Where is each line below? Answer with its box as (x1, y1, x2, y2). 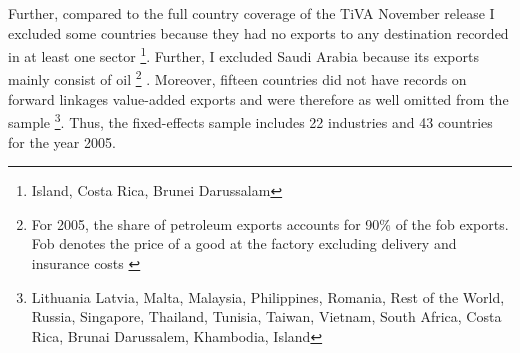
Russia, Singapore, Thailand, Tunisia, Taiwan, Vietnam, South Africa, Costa (31, 306, 502, 327)
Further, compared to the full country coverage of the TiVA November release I (8, 3, 495, 23)
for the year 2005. (8, 131, 116, 152)
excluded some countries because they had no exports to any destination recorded (8, 22, 509, 43)
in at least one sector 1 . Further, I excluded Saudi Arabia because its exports (8, 43, 479, 66)
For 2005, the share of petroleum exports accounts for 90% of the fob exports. (31, 213, 509, 234)
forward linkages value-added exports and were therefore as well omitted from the (8, 88, 509, 109)
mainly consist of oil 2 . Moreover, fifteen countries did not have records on (8, 66, 467, 90)
